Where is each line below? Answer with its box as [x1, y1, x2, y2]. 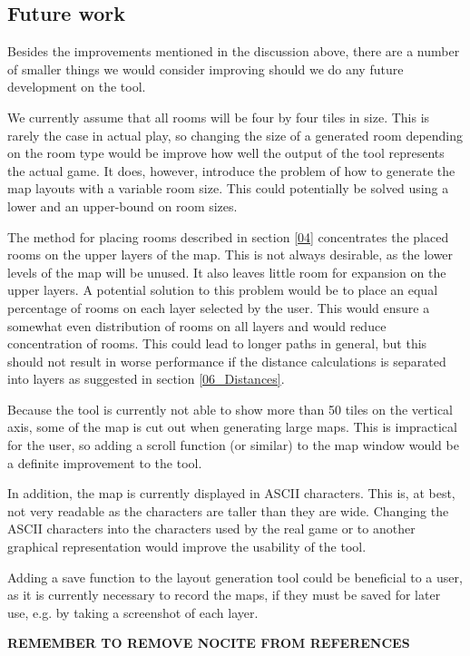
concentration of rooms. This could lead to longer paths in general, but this [7, 334, 427, 353]
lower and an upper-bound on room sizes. [7, 196, 238, 215]
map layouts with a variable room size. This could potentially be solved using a [7, 179, 449, 198]
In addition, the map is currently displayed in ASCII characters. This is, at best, [7, 484, 455, 503]
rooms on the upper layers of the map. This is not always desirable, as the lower [7, 245, 454, 264]
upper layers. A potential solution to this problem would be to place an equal [7, 280, 438, 299]
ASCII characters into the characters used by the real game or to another [7, 519, 416, 538]
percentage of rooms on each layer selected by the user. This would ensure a [7, 298, 430, 317]
